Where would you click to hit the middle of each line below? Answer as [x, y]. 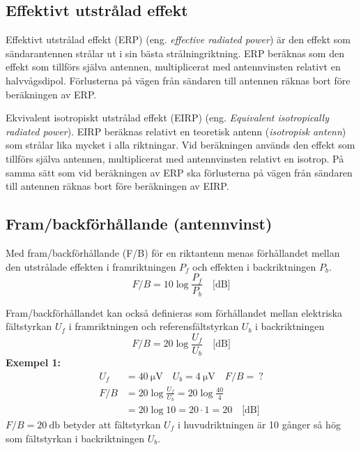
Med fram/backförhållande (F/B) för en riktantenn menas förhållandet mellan [173, 252]
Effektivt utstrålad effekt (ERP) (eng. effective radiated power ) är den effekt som [178, 39]
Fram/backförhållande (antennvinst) [139, 224]
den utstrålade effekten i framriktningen [91, 266]
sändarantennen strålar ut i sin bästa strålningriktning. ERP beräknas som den [175, 53]
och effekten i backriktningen [254, 266]
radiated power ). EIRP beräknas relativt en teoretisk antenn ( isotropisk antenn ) [176, 131]
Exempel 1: [33, 362]
